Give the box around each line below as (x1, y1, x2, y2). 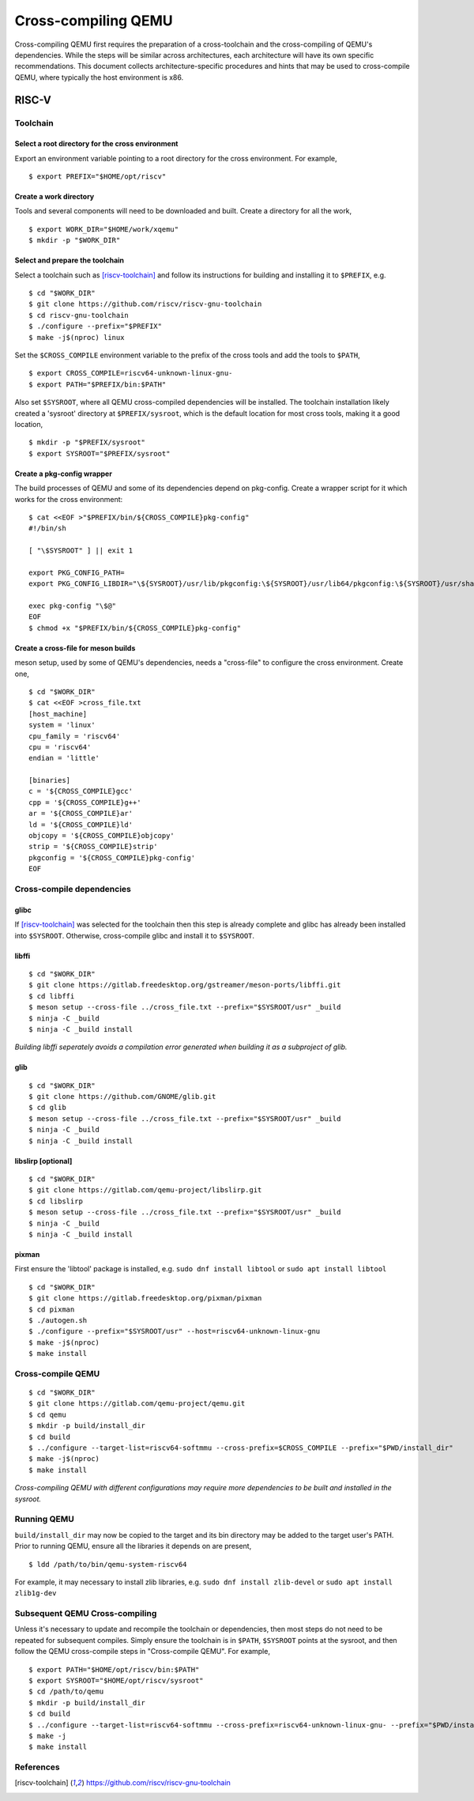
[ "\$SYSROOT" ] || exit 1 (28, 546, 134, 555)
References (14, 1761, 60, 1773)
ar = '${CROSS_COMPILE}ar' (28, 809, 134, 818)
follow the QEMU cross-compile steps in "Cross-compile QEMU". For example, (14, 1647, 270, 1656)
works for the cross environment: (14, 494, 123, 504)
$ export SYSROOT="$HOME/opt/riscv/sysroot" (28, 1676, 205, 1685)
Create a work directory (14, 192, 95, 202)
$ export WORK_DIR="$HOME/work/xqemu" (28, 225, 179, 233)
